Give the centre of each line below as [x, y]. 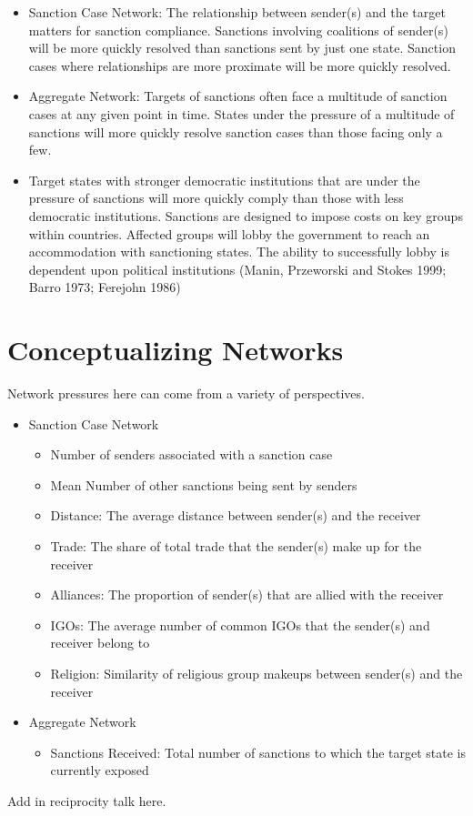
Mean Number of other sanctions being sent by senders [204, 484]
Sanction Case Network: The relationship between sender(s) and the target [237, 12]
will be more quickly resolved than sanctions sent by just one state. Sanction [242, 48]
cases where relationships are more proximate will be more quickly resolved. [240, 65]
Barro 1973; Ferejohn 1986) [105, 287]
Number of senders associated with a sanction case [191, 454]
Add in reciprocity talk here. [87, 800]
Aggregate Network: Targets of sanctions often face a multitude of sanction [238, 96]
